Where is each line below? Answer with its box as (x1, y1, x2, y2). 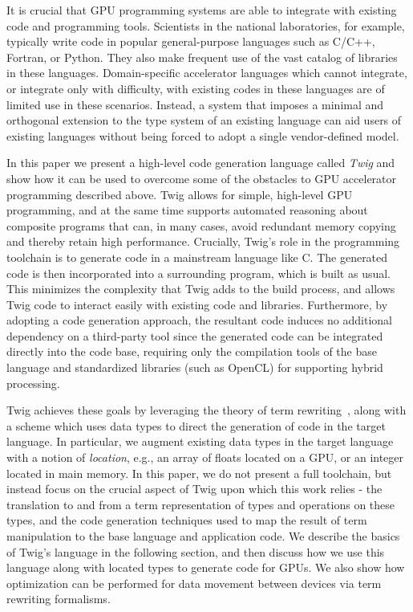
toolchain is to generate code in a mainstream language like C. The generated (6, 248, 388, 265)
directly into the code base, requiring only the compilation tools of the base (6, 343, 377, 360)
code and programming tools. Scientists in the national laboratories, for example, (6, 17, 405, 34)
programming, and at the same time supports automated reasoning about (6, 202, 368, 218)
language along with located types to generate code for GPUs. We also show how (6, 559, 405, 576)
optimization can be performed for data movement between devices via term (6, 574, 382, 591)
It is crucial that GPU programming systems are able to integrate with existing (6, 2, 397, 18)
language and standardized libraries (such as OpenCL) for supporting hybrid (6, 359, 383, 376)
